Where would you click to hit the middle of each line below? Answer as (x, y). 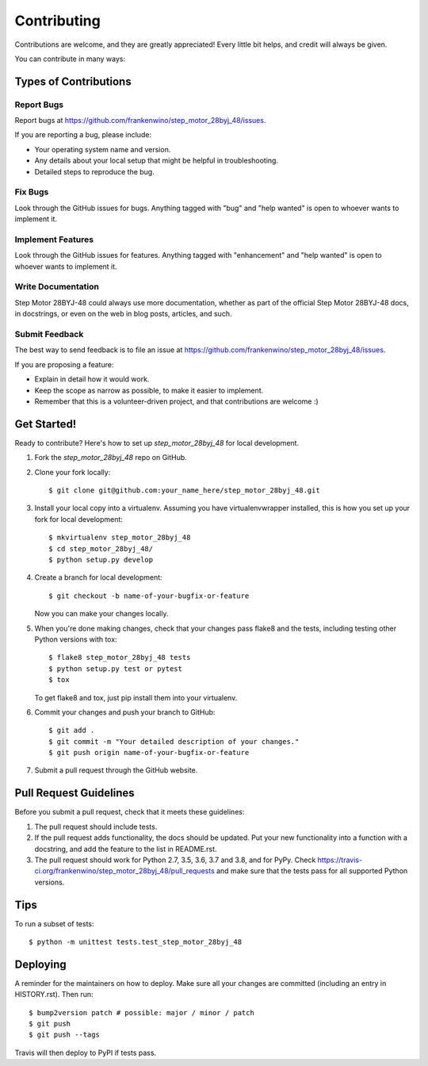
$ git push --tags (65, 1035)
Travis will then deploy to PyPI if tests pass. (86, 1053)
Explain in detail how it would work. (92, 379)
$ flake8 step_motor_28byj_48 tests (120, 658)
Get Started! (46, 424)
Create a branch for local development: (98, 577)
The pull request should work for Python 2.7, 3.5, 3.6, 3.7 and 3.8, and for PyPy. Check (175, 860)
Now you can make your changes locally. (101, 614)
